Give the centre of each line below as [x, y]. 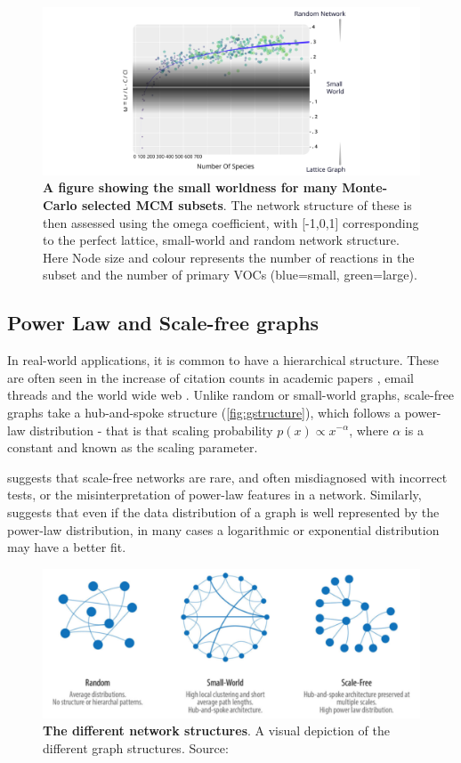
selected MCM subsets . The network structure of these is [247, 205]
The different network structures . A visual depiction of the [216, 731]
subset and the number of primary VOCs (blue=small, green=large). [230, 275]
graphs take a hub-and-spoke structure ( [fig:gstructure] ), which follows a [204, 412]
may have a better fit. [67, 547]
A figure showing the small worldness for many [190, 187]
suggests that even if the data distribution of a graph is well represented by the [223, 511]
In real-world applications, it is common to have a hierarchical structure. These [223, 360]
